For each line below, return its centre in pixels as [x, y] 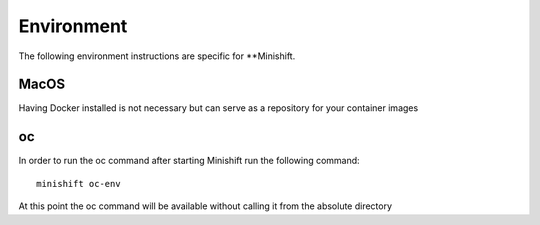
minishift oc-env [78, 183]
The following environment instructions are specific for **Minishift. [157, 56]
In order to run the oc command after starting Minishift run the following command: [189, 161]
